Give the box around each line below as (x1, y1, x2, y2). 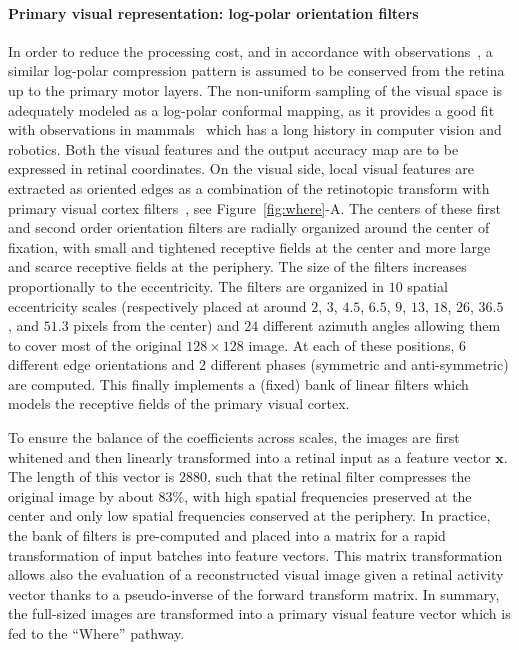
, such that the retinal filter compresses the (206, 466, 471, 487)
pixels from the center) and (73, 315, 240, 336)
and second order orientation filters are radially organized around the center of (8, 217, 490, 238)
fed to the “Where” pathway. (8, 623, 185, 644)
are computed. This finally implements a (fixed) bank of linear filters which (8, 373, 469, 394)
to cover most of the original (8, 334, 182, 355)
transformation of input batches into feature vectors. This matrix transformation (8, 544, 503, 565)
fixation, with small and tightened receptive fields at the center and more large (8, 236, 491, 257)
